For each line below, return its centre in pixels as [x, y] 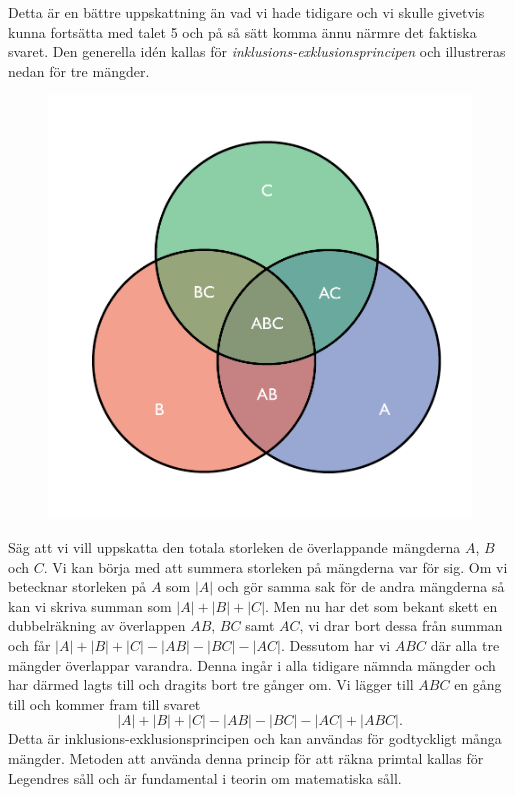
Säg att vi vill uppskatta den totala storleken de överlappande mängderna [234, 546]
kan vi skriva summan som [90, 605]
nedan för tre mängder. [79, 70]
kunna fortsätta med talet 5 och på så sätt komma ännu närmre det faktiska [242, 31]
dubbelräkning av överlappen [97, 625]
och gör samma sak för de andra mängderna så [361, 586]
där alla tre [465, 644]
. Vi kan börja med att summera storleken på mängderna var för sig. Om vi [275, 566]
